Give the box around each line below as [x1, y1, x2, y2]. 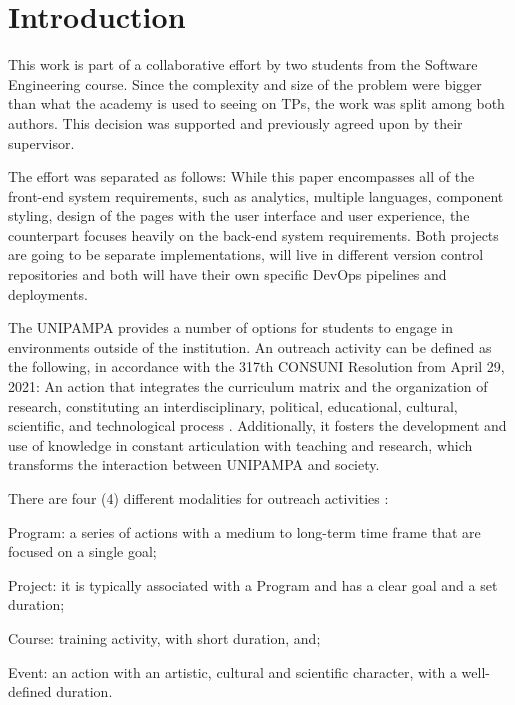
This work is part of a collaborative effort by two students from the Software [8, 54, 478, 75]
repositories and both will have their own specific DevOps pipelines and [8, 264, 447, 285]
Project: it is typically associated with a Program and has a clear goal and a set [8, 574, 498, 595]
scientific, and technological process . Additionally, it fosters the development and [8, 415, 507, 436]
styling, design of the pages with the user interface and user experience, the [8, 205, 470, 226]
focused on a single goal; [8, 541, 157, 562]
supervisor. [8, 132, 75, 153]
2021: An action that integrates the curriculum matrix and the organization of [8, 376, 488, 397]
